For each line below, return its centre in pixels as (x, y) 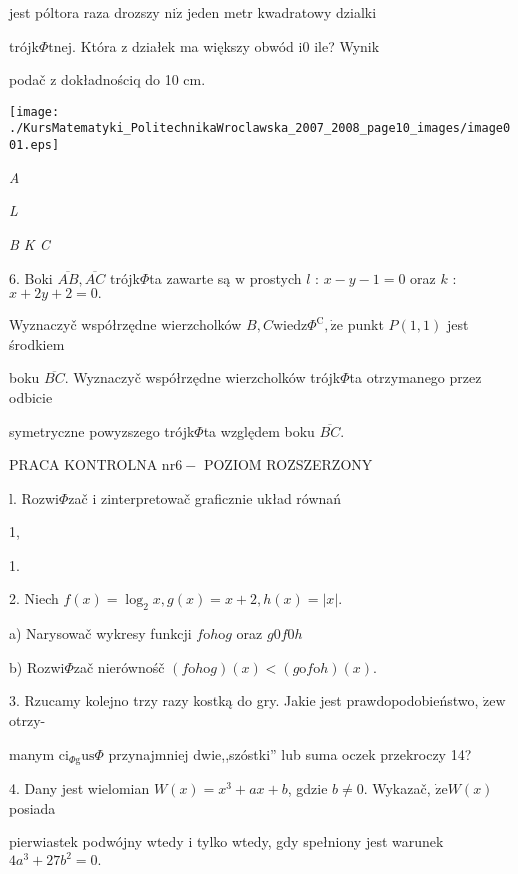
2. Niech (34, 598)
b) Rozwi (37, 666)
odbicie (31, 396)
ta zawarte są (190, 277)
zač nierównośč (119, 666)
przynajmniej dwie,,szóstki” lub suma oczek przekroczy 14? (290, 753)
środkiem (37, 343)
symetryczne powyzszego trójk (102, 430)
